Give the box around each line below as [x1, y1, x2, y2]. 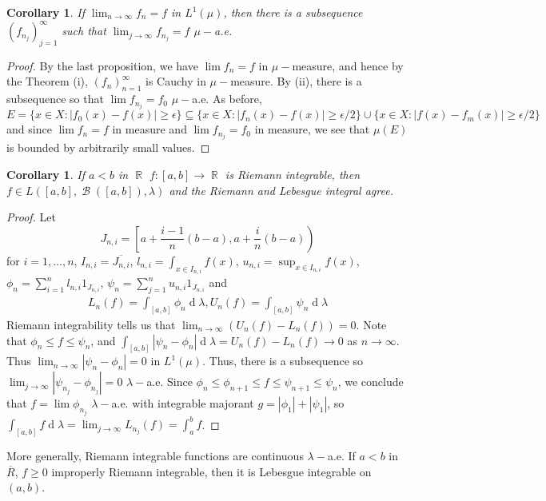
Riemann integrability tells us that [6, 316, 176, 332]
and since [6, 121, 52, 137]
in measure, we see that [254, 121, 370, 137]
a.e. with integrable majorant [111, 395, 254, 412]
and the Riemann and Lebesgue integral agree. [169, 181, 393, 198]
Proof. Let [6, 209, 56, 225]
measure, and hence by [292, 57, 404, 74]
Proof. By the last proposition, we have [6, 57, 198, 74]
